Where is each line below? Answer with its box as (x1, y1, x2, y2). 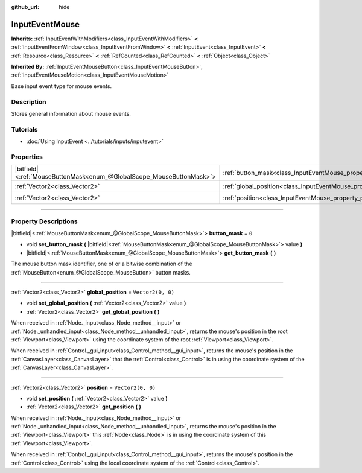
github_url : (11, 4, 39, 10)
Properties (11, 153, 43, 161)
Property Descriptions (11, 217, 78, 226)
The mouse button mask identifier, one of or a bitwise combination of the (11, 260, 192, 268)
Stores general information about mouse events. (11, 110, 131, 117)
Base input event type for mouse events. (11, 82, 112, 90)
